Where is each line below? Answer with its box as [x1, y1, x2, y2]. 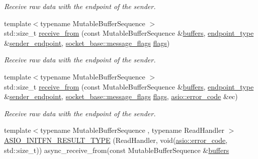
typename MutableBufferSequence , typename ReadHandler [40, 125, 224, 135]
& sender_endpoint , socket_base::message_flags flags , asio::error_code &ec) [4, 91, 238, 102]
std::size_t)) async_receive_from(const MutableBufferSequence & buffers [4, 144, 229, 155]
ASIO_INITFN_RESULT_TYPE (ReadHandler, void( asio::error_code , [4, 134, 228, 145]
